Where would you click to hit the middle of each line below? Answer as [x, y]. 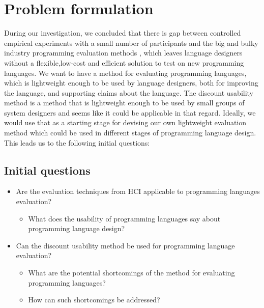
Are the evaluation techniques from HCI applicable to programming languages [138, 191]
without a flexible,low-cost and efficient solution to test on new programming [124, 62]
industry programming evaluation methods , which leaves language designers [123, 53]
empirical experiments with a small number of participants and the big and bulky [131, 43]
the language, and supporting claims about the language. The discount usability [129, 92]
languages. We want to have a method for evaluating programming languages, [125, 73]
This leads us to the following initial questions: [77, 142]
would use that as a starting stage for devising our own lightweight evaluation [125, 122]
